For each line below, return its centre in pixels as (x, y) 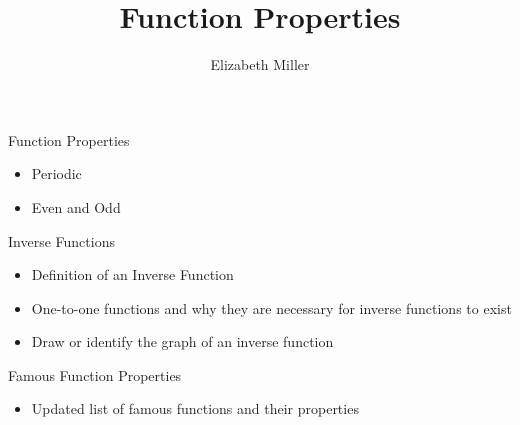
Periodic (56, 173)
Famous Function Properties (95, 374)
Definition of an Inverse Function (132, 274)
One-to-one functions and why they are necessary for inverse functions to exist (271, 307)
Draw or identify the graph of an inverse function (182, 341)
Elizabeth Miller (260, 64)
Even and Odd (76, 206)
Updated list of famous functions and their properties (195, 408)
